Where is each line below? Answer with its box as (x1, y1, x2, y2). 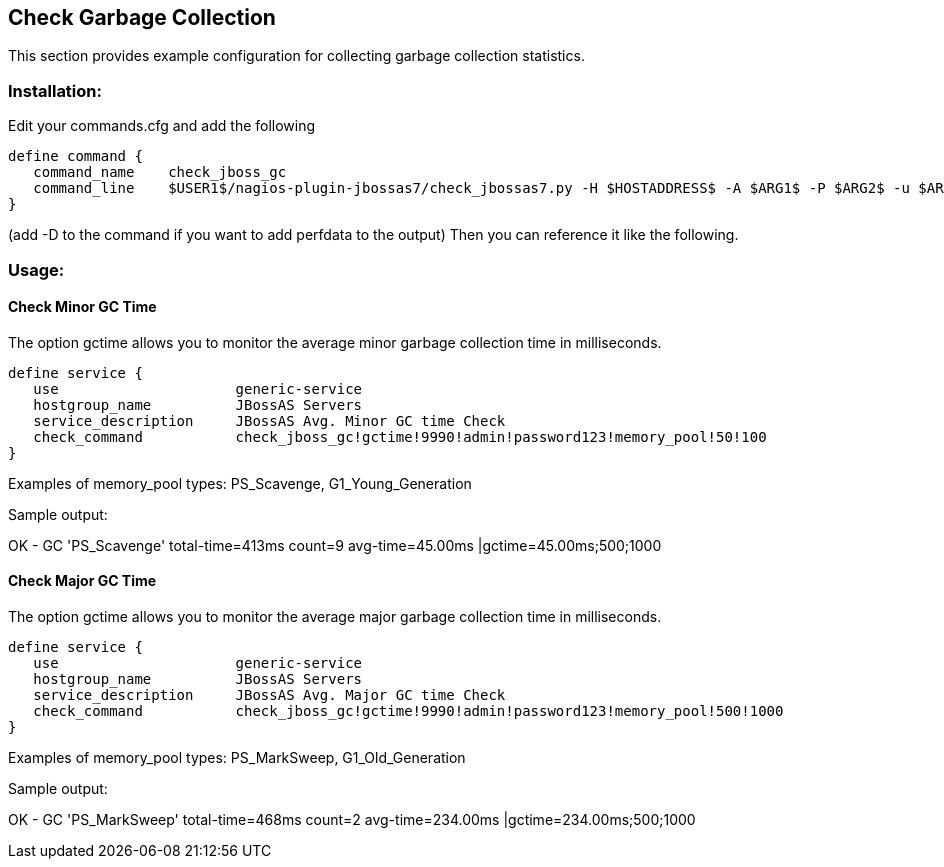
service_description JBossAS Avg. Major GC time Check (33, 686, 506, 703)
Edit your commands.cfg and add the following (8, 117, 316, 135)
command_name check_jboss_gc (33, 164, 287, 181)
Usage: (8, 259, 65, 280)
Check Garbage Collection (8, 5, 276, 30)
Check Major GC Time (8, 572, 157, 590)
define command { (8, 148, 143, 165)
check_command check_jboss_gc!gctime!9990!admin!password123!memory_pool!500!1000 (33, 702, 784, 719)
